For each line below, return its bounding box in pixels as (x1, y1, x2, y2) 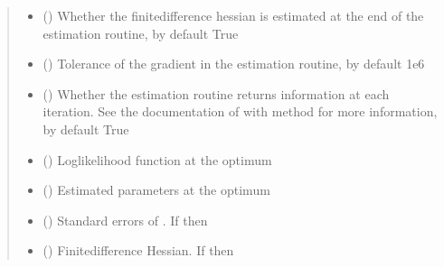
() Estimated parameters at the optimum (43, 180, 270, 199)
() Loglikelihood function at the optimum (43, 150, 272, 169)
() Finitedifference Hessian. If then (43, 241, 234, 260)
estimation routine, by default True (43, 23, 239, 42)
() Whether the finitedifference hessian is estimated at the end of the (43, 6, 424, 24)
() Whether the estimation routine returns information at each (43, 84, 390, 103)
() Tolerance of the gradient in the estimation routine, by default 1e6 (43, 54, 425, 73)
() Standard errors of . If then (43, 210, 208, 229)
